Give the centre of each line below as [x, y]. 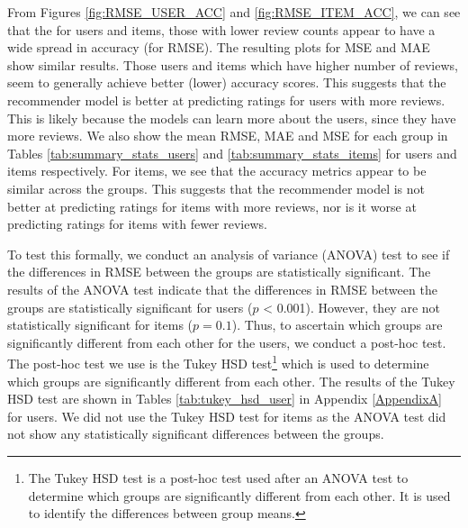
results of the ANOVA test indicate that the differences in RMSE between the [222, 289]
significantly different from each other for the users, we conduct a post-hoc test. [227, 342]
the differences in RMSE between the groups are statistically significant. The [219, 272]
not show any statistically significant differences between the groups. [196, 434]
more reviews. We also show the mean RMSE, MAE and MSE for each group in [228, 136]
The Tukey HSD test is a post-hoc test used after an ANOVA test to [218, 477]
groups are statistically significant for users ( [130, 307]
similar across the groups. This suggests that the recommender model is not [216, 188]
